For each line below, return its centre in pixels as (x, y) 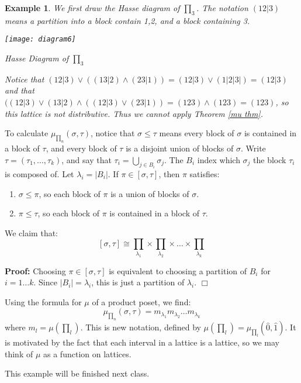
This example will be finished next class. (77, 373)
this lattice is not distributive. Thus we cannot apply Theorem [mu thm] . (134, 113)
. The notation (222, 8)
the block (270, 159)
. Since (45, 282)
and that (20, 90)
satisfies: (205, 174)
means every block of (197, 133)
